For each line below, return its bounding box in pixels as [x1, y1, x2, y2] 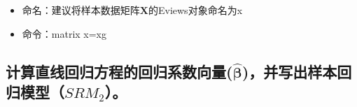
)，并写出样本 [241, 60, 337, 82]
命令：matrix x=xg [22, 26, 107, 41]
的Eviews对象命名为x [148, 3, 243, 17]
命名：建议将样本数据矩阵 [22, 3, 140, 17]
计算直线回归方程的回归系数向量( [6, 60, 233, 82]
